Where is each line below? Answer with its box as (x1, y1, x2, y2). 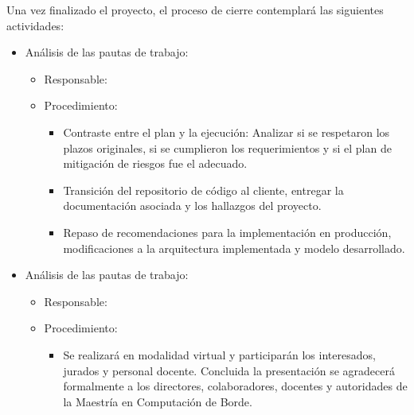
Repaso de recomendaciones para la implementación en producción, (63, 223, 392, 240)
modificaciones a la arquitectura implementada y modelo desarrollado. (63, 239, 405, 256)
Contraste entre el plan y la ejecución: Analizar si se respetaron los (63, 123, 390, 140)
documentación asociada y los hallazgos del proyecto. (63, 197, 322, 214)
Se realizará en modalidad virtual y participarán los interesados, (63, 346, 376, 363)
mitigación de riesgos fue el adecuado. (63, 155, 248, 172)
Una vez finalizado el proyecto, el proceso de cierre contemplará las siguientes (6, 2, 384, 17)
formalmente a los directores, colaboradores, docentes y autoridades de (63, 378, 408, 394)
